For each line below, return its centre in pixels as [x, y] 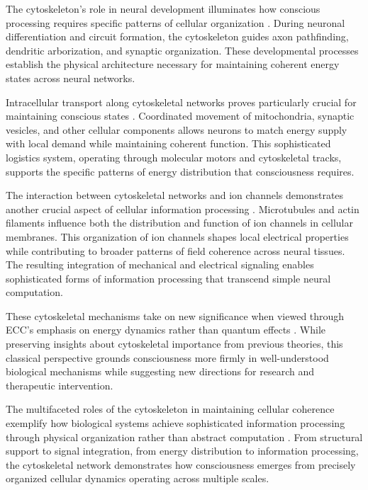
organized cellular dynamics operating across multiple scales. [138, 478]
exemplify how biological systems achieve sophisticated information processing [175, 423]
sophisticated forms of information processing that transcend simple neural [168, 278]
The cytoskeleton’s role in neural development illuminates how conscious [163, 8]
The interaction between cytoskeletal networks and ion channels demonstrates [175, 195]
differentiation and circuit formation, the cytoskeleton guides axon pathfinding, [177, 36]
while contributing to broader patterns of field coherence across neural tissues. [175, 250]
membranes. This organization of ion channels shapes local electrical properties [177, 236]
